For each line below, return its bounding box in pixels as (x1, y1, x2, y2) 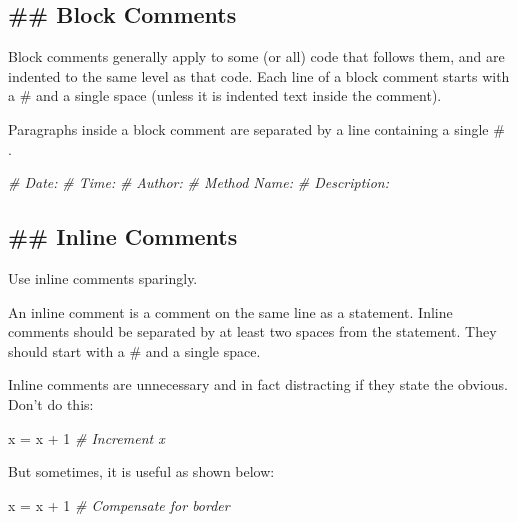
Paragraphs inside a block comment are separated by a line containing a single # (8, 118, 505, 139)
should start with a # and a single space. (8, 340, 261, 361)
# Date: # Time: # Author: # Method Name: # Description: (8, 172, 389, 193)
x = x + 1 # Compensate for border (8, 494, 230, 515)
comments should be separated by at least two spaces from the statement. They (8, 321, 497, 342)
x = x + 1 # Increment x (8, 427, 165, 448)
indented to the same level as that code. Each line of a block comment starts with (8, 65, 510, 86)
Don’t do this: (8, 393, 94, 414)
